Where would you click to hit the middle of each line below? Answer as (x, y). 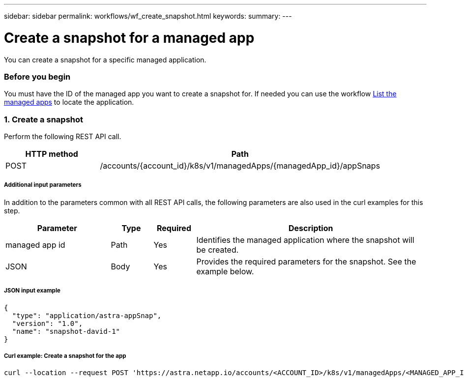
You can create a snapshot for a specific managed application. (105, 59)
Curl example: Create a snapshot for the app (65, 356)
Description (311, 228)
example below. (225, 271)
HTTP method (52, 154)
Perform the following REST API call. (63, 136)
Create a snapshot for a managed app (129, 38)
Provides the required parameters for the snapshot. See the (306, 261)
